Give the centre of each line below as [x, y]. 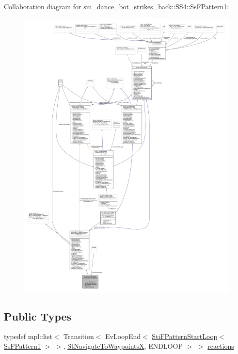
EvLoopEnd [123, 336]
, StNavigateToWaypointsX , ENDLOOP [123, 346]
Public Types [38, 316]
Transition [79, 336]
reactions [221, 346]
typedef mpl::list [28, 336]
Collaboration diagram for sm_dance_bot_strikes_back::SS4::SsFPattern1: [117, 6]
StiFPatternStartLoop [185, 336]
